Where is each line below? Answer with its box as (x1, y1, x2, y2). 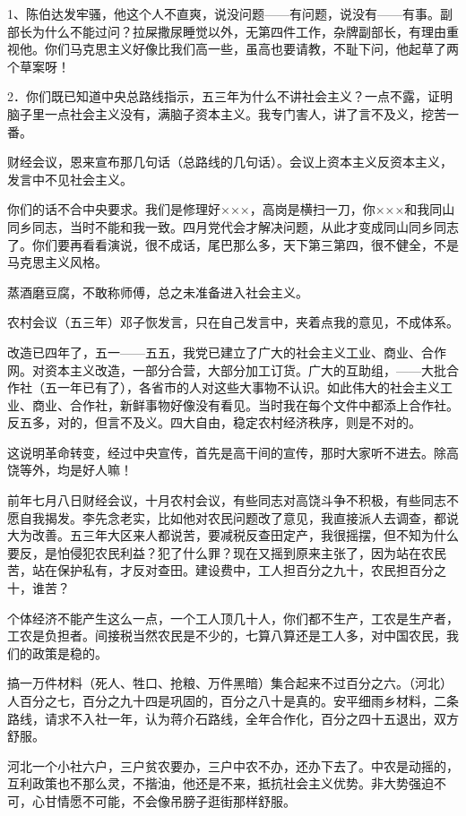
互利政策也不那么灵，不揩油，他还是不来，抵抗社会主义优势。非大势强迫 (7, 774, 434, 793)
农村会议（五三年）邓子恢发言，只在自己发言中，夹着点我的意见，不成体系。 (7, 313, 459, 331)
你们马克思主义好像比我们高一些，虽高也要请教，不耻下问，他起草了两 (44, 39, 459, 58)
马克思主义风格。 (7, 253, 108, 271)
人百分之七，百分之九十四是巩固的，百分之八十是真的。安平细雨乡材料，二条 (7, 691, 459, 709)
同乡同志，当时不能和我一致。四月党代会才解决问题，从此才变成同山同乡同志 (7, 217, 459, 236)
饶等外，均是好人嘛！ (7, 460, 133, 479)
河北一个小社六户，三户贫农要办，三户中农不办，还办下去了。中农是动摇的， (7, 756, 459, 775)
